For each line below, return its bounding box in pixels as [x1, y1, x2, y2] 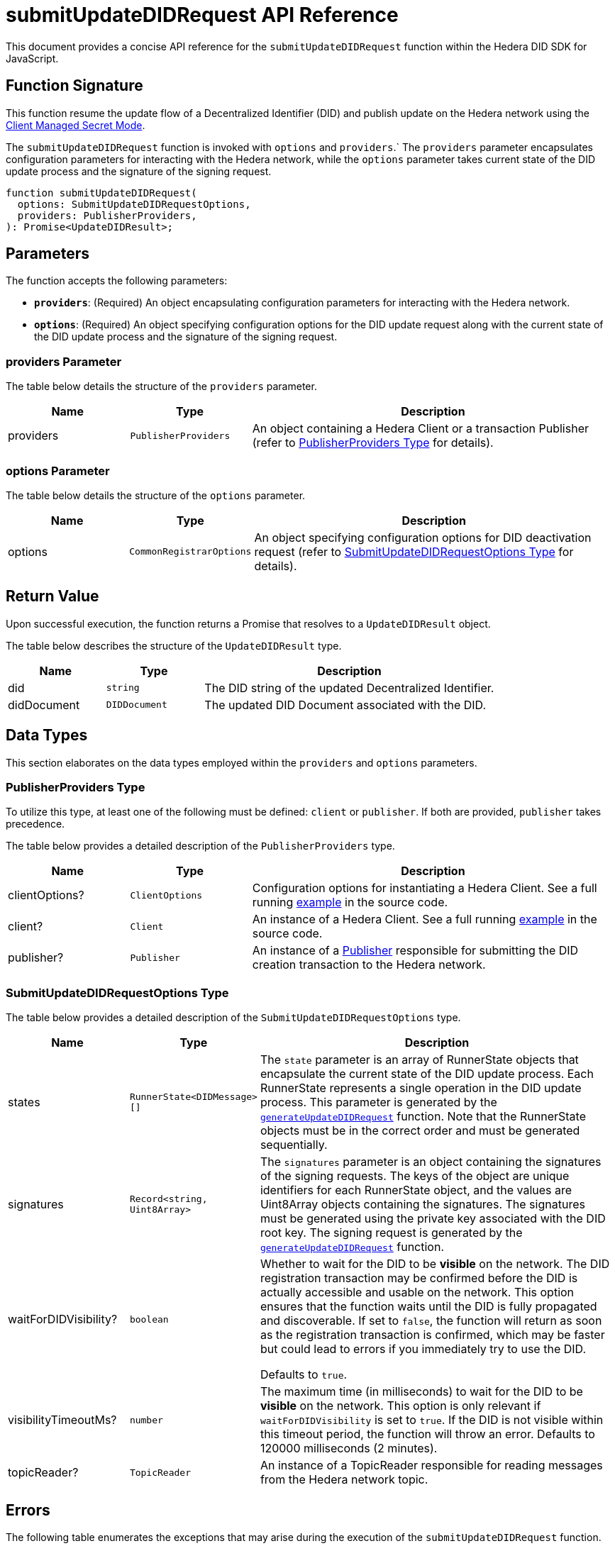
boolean [129, 1313, 169, 1325]
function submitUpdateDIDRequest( [6, 187, 197, 199]
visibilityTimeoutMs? [8, 1413, 117, 1428]
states [8, 1095, 40, 1110]
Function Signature [6, 77, 143, 95]
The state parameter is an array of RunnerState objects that [260, 1052, 579, 1067]
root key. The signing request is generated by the [260, 1225, 523, 1240]
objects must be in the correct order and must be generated [260, 1123, 580, 1138]
